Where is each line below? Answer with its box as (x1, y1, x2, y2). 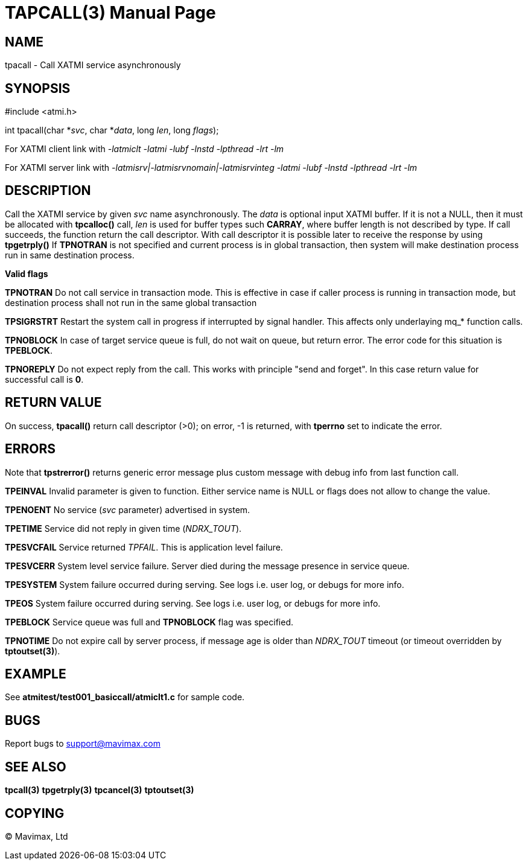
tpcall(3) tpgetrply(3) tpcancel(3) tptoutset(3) (5, 785, 194, 796)
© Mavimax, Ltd (5, 831, 68, 841)
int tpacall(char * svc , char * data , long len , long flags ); (5, 125, 219, 136)
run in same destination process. (5, 249, 135, 260)
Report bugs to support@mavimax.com (5, 738, 161, 749)
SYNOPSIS (5, 80, 71, 96)
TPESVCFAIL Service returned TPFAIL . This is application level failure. (5, 541, 283, 552)
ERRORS (5, 441, 56, 457)
